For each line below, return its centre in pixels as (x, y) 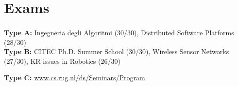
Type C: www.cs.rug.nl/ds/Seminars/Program (75, 77)
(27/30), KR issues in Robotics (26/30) (62, 61)
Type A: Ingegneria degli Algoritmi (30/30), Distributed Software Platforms (119, 33)
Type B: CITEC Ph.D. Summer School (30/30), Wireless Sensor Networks (117, 51)
